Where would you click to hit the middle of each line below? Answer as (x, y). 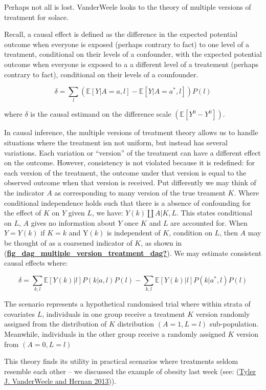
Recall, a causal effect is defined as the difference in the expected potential (121, 34)
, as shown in (161, 243)
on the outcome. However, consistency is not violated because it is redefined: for (130, 162)
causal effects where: (36, 263)
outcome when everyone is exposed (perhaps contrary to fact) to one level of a (127, 44)
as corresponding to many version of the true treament (140, 193)
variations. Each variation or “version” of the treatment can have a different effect (132, 152)
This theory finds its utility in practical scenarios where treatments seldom (121, 361)
